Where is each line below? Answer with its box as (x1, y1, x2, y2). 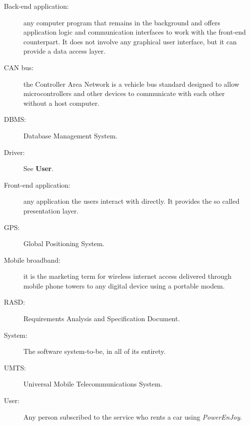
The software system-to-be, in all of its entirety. (23, 346, 166, 356)
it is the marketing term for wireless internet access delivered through (23, 271, 232, 281)
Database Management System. (23, 130, 118, 140)
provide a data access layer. (23, 46, 105, 56)
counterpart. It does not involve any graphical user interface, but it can (23, 36, 237, 46)
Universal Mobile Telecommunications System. (23, 379, 163, 389)
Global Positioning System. (23, 238, 105, 249)
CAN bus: (4, 62, 34, 72)
